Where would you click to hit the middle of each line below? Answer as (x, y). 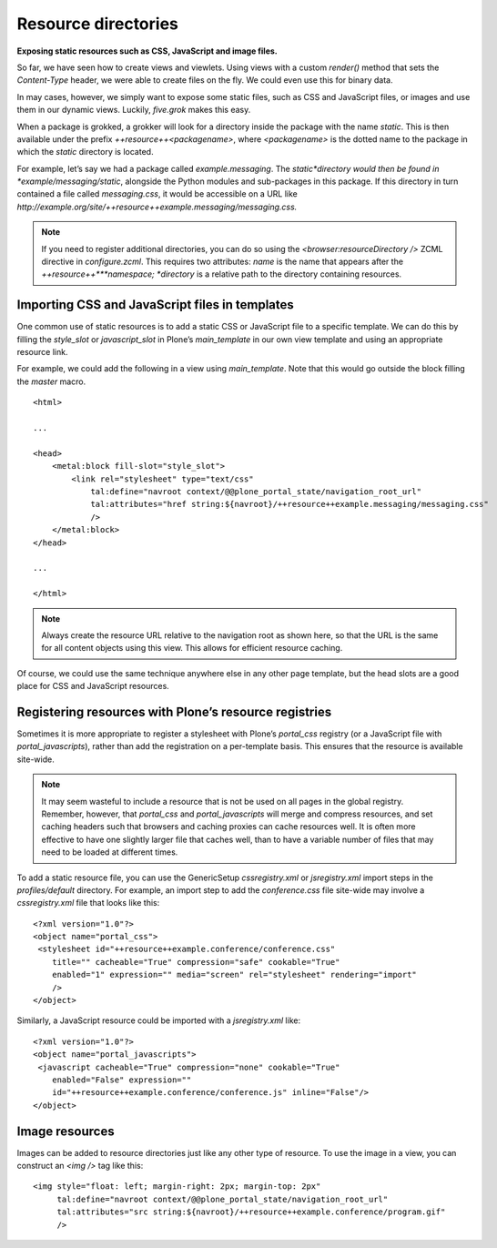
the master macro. (51, 381)
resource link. (42, 352)
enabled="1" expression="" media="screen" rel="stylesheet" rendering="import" (234, 975)
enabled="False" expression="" (122, 1080)
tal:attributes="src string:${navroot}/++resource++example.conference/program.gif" (251, 1212)
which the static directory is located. (85, 152)
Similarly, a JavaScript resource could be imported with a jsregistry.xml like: (158, 1020)
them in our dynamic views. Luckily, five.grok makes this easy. (134, 110)
